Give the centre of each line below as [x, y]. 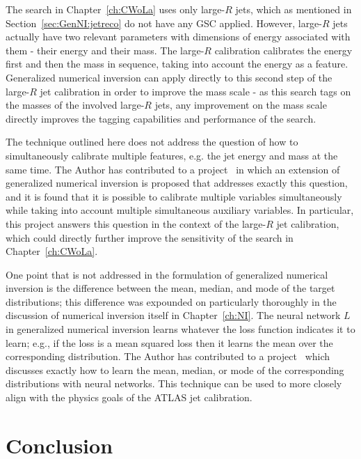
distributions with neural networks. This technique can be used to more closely [174, 383]
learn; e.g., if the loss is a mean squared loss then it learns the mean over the [169, 342]
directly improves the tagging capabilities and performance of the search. [161, 118]
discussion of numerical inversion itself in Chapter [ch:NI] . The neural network [173, 315]
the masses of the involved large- [75, 105]
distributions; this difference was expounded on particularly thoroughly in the [171, 301]
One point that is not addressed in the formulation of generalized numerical [167, 274]
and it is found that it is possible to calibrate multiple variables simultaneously [174, 196]
